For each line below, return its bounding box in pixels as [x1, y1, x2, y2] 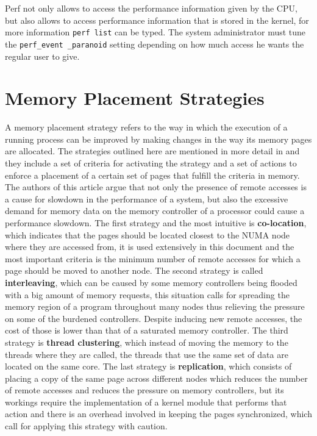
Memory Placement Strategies [5, 85, 265, 110]
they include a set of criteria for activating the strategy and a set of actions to [5, 157, 297, 169]
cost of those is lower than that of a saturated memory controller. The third [5, 324, 288, 337]
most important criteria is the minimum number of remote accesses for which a [5, 252, 301, 265]
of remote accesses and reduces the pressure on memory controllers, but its [5, 384, 284, 396]
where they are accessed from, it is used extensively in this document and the [5, 240, 294, 253]
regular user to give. [5, 49, 80, 62]
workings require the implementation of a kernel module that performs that [5, 395, 287, 408]
